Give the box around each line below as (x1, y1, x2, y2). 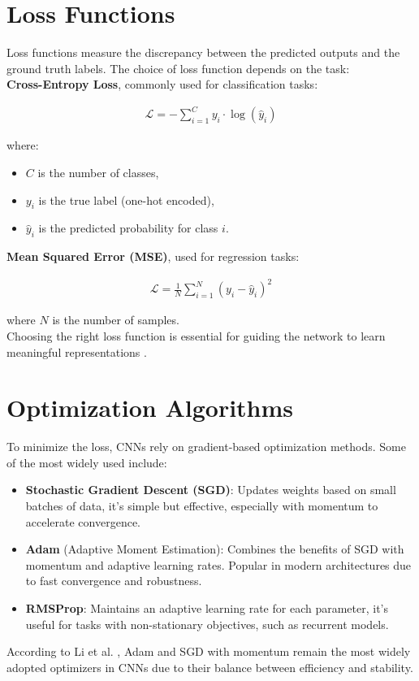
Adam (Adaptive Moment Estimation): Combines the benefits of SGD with (25, 540, 404, 557)
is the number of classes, (37, 164, 159, 181)
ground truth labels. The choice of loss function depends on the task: (6, 59, 350, 76)
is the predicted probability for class (38, 219, 218, 236)
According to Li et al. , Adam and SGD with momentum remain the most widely (6, 643, 411, 660)
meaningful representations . (6, 343, 147, 360)
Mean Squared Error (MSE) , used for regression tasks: (6, 248, 300, 265)
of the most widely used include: (6, 453, 167, 471)
